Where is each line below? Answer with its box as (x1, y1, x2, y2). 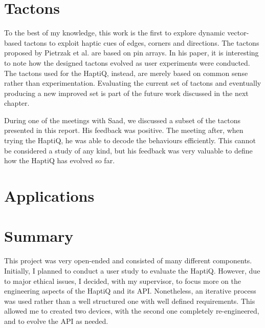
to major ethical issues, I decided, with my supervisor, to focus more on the (4, 275, 241, 286)
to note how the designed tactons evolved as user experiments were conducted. (4, 57, 250, 68)
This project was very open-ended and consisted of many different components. (4, 255, 252, 266)
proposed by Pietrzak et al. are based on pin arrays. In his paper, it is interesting (4, 47, 259, 58)
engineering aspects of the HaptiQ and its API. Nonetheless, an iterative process (4, 285, 256, 296)
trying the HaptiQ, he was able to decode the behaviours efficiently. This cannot (4, 135, 256, 146)
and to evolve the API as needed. (4, 315, 108, 326)
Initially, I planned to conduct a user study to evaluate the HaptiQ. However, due (4, 265, 260, 276)
